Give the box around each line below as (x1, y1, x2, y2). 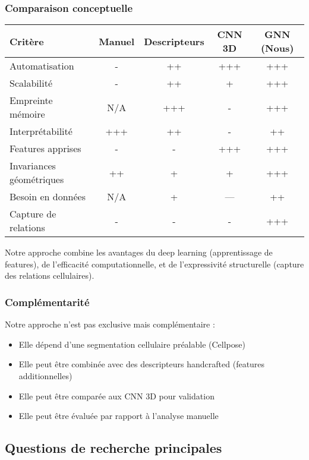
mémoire (10, 107, 45, 121)
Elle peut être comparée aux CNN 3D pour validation (18, 389, 215, 402)
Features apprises (10, 141, 81, 156)
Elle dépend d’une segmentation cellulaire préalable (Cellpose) (18, 338, 245, 350)
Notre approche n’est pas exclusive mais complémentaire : (5, 318, 215, 330)
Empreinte (10, 93, 53, 108)
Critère (10, 34, 44, 48)
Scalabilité (10, 76, 53, 90)
